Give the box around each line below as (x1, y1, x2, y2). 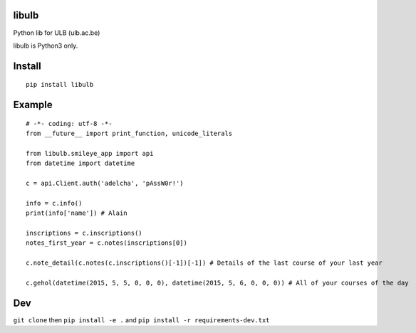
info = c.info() (26, 199, 83, 207)
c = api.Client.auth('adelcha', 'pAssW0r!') (26, 179, 184, 188)
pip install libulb (26, 80, 94, 89)
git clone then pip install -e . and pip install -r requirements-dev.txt (13, 315, 270, 324)
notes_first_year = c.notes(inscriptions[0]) (26, 239, 188, 247)
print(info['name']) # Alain (26, 209, 128, 217)
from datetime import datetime (26, 159, 135, 167)
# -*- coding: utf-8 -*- (26, 120, 113, 127)
